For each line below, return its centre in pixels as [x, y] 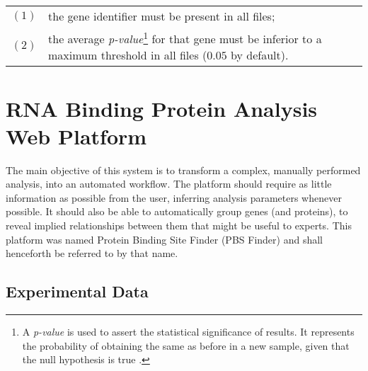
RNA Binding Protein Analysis [162, 108]
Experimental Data [77, 291]
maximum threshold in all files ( [128, 55]
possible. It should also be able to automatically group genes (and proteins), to [177, 211]
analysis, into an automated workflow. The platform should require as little [169, 184]
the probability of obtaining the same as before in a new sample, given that [186, 345]
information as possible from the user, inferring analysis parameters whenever [174, 197]
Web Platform [76, 136]
